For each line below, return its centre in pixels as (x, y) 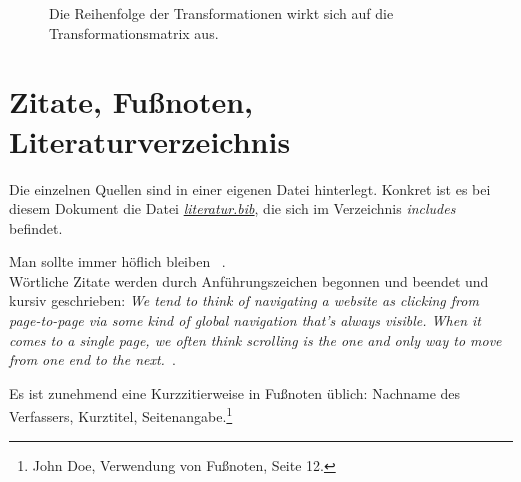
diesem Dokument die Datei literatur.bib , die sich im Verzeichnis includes (232, 208)
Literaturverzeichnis (150, 140)
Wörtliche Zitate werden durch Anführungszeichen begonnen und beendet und (249, 280)
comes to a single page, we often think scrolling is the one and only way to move (255, 339)
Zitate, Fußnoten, (131, 101)
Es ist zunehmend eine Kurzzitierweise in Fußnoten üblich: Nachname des (235, 392)
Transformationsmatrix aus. (134, 32)
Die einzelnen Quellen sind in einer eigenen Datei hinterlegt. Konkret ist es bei (250, 188)
